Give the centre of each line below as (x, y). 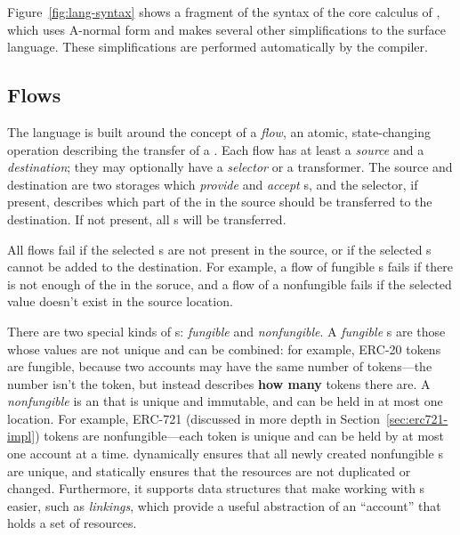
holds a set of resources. (72, 523)
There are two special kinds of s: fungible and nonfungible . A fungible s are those (226, 331)
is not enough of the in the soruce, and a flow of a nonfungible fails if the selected (230, 284)
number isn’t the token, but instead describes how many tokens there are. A (219, 383)
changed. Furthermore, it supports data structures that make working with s (216, 488)
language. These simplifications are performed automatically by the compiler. (218, 47)
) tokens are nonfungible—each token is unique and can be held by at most (240, 436)
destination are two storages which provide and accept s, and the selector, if (213, 184)
